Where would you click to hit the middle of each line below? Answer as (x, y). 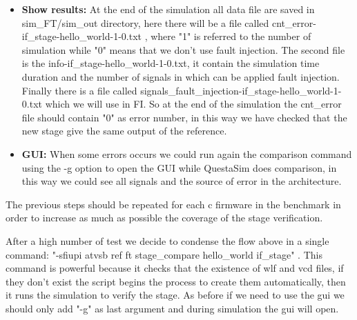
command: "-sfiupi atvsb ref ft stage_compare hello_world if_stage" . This (164, 254)
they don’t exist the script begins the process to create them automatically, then (176, 281)
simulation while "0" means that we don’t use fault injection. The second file (183, 49)
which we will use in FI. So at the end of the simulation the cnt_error (193, 104)
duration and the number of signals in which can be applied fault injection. (181, 76)
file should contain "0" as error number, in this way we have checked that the (184, 117)
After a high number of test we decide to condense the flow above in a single (167, 240)
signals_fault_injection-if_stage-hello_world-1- (241, 90)
